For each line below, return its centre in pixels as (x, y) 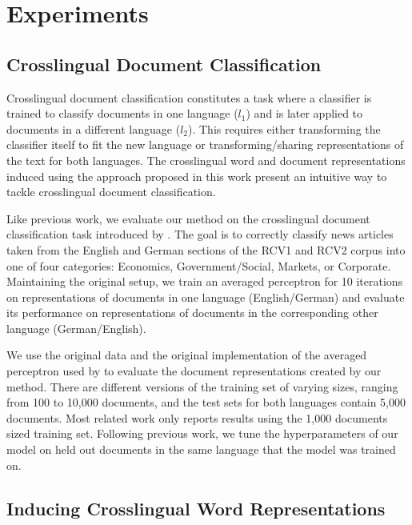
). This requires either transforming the (284, 128)
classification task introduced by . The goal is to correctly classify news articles (200, 234)
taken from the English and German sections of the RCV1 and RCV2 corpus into (206, 249)
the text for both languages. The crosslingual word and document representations (206, 160)
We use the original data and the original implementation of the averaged (187, 355)
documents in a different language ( (94, 128)
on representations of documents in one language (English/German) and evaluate (206, 297)
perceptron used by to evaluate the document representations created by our (194, 371)
